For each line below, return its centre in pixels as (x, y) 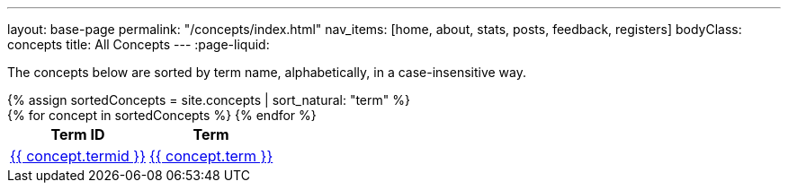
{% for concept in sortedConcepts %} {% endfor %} (162, 115)
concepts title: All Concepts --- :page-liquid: (139, 44)
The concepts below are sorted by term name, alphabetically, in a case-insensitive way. (267, 72)
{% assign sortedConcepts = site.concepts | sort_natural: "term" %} (209, 100)
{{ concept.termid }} (78, 156)
